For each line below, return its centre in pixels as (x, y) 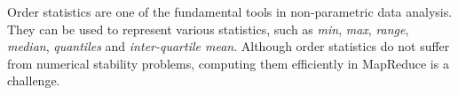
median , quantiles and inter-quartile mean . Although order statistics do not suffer (229, 46)
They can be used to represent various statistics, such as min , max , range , (208, 29)
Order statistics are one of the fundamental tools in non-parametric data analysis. (230, 11)
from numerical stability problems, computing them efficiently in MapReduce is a (228, 63)
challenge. (34, 80)
